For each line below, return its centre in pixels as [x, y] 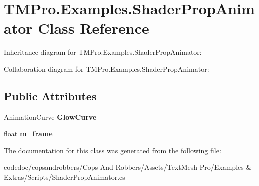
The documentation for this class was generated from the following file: [113, 150]
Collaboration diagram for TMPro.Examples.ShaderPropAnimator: [107, 68]
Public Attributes [50, 96]
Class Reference [94, 28]
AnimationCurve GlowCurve [50, 117]
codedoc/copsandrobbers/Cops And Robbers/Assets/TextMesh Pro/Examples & [128, 167]
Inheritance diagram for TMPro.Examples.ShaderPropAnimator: [103, 52]
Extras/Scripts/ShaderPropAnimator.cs [65, 177]
